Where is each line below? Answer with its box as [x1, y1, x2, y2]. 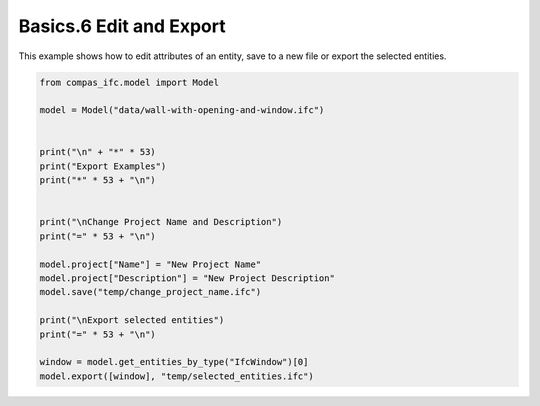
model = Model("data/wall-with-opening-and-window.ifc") [39, 105, 325, 116]
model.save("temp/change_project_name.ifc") [39, 286, 262, 298]
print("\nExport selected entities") [39, 315, 225, 326]
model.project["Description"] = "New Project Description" [39, 273, 335, 284]
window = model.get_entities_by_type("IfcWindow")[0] [39, 356, 309, 368]
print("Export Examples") [39, 160, 167, 172]
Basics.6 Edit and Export [18, 15, 226, 37]
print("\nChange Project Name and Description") [39, 216, 283, 228]
